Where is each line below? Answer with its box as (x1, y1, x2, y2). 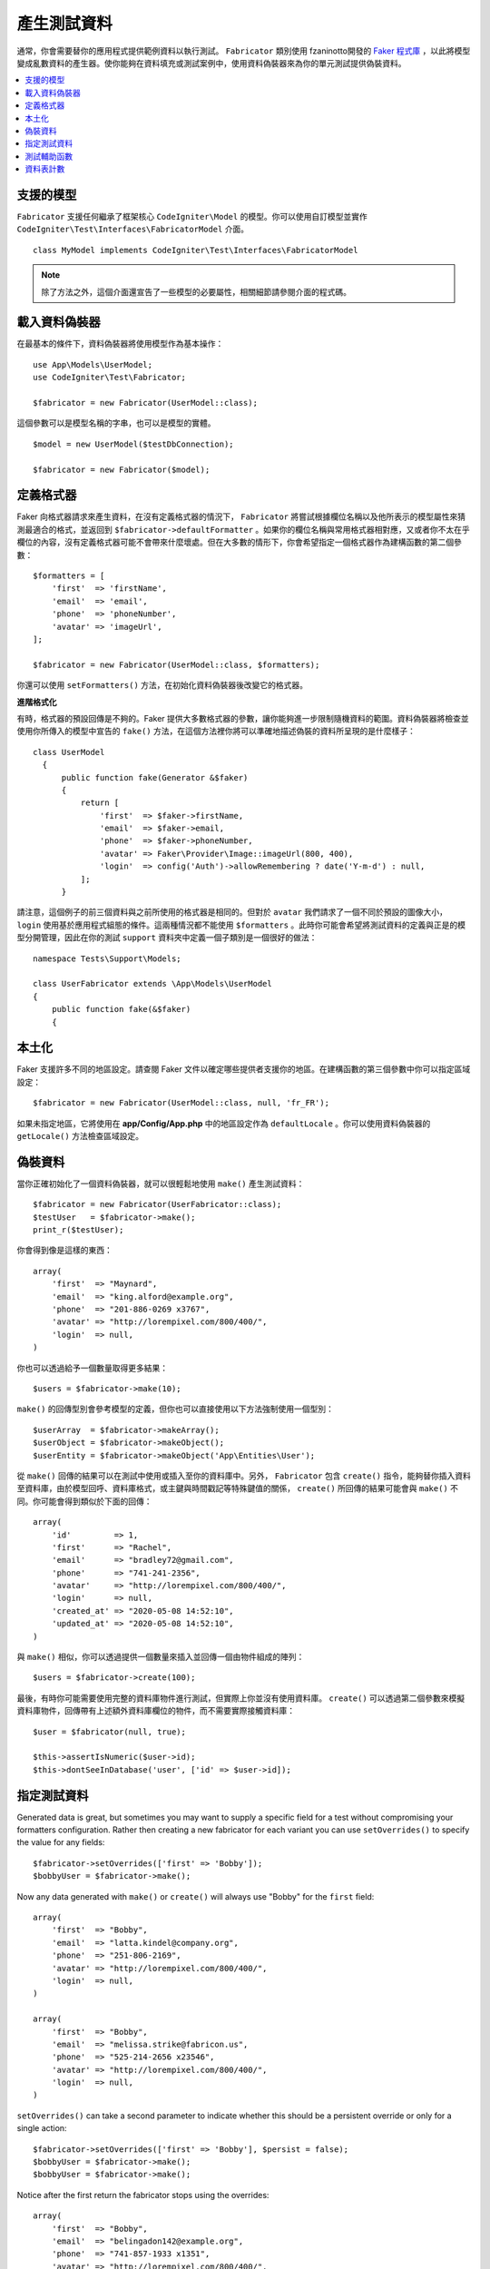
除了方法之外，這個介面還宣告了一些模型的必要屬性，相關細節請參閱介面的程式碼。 (41, 286, 351, 297)
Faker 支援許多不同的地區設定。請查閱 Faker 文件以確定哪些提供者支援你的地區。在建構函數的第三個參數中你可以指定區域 (16, 1064, 471, 1075)
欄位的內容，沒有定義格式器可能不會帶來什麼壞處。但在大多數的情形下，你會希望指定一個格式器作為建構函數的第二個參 (16, 536, 462, 548)
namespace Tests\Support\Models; (33, 953, 181, 964)
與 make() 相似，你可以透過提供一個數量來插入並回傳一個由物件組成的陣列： (16, 1652, 305, 1663)
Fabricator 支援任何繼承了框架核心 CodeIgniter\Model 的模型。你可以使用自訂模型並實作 (16, 211, 367, 221)
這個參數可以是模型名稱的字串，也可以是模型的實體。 (16, 417, 216, 428)
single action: (16, 2123, 67, 2134)
